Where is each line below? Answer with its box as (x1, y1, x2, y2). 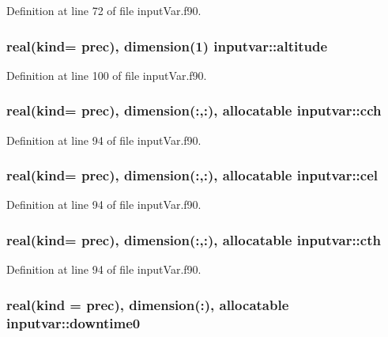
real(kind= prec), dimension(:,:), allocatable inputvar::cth (6, 229, 381, 249)
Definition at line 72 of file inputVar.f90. (6, 2, 202, 18)
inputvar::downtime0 (6, 312, 141, 332)
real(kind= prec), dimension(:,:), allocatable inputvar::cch (6, 100, 382, 120)
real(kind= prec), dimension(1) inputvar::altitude (6, 36, 328, 55)
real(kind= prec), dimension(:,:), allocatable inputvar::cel (6, 165, 379, 185)
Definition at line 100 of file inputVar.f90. (6, 66, 207, 83)
